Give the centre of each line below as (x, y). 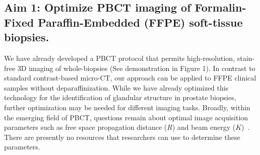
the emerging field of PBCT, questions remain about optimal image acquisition (126, 117)
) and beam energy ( (204, 127)
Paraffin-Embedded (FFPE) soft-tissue (140, 22)
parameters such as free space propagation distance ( (86, 127)
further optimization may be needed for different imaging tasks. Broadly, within (127, 107)
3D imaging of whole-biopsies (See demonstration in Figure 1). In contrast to (136, 68)
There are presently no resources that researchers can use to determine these (122, 137)
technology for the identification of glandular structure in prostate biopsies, (120, 97)
